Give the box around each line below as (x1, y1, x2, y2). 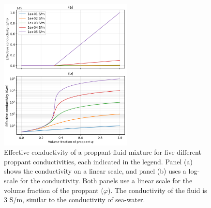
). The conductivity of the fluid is (107, 185, 207, 195)
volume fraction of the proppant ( (4, 185, 104, 195)
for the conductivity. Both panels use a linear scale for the (20, 176, 193, 186)
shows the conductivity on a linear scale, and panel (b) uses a (4, 166, 186, 176)
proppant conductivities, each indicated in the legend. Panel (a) (4, 156, 193, 166)
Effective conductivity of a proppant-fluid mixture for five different (4, 147, 201, 157)
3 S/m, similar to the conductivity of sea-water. (4, 194, 145, 205)
